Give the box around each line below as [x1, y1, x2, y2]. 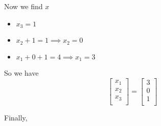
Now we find [4, 1, 43, 11]
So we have [4, 67, 39, 78]
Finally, [4, 112, 28, 122]
